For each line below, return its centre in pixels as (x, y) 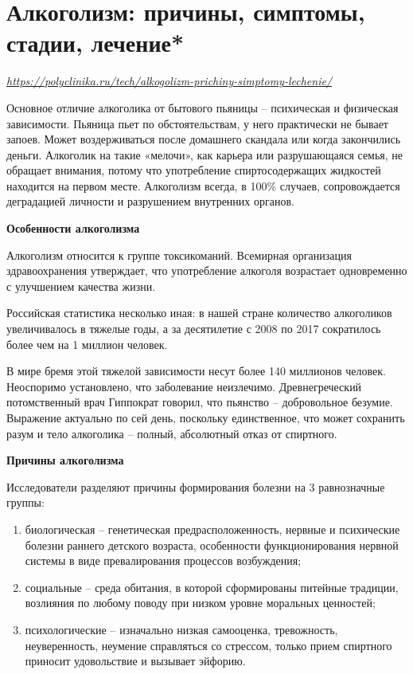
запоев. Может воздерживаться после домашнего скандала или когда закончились (204, 139)
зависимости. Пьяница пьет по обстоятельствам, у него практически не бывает (197, 123)
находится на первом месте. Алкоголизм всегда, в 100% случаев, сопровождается (203, 185)
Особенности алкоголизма (73, 228)
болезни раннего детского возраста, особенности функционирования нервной (212, 545)
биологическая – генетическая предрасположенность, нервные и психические (212, 529)
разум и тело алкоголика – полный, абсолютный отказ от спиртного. (172, 433)
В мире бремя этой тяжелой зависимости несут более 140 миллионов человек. (196, 371)
